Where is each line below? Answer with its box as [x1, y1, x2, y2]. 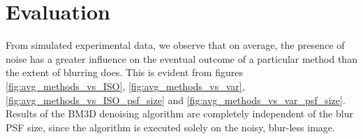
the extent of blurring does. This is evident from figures [6, 65, 243, 80]
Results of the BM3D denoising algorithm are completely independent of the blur [6, 106, 353, 121]
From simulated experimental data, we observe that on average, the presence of [6, 38, 345, 52]
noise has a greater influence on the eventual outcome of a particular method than [6, 51, 357, 66]
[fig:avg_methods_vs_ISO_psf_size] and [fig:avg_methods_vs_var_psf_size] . [6, 92, 346, 107]
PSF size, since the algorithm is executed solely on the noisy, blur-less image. [6, 119, 335, 134]
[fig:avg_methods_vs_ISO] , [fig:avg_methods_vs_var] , [6, 78, 245, 93]
